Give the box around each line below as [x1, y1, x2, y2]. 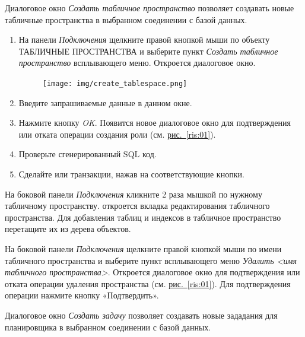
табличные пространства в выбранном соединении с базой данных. [5, 13, 247, 26]
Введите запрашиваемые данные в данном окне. [18, 96, 192, 109]
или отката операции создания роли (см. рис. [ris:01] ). [18, 128, 216, 140]
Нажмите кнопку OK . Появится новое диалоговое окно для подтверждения [18, 116, 291, 129]
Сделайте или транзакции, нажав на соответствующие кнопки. [18, 168, 244, 180]
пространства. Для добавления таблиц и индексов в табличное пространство [5, 211, 281, 223]
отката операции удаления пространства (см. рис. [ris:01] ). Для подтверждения [5, 277, 291, 290]
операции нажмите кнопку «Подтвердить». [5, 289, 159, 301]
